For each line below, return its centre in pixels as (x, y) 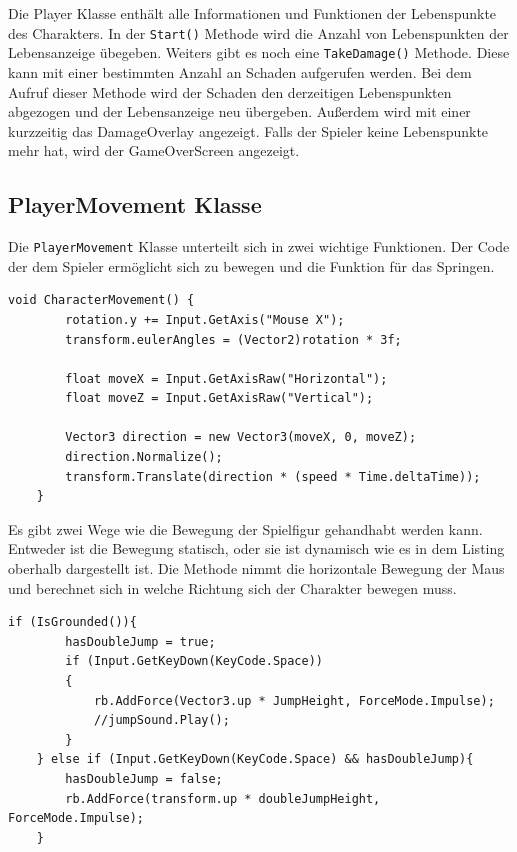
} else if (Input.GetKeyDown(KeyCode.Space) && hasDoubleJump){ (255, 759)
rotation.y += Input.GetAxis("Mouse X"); (205, 319)
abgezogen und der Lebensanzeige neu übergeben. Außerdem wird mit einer (239, 111)
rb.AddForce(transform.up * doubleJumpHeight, (223, 798)
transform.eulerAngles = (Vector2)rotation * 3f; (233, 339)
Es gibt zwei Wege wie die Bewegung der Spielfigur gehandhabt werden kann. (245, 528)
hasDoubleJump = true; (140, 641)
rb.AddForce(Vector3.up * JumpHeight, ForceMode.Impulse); (294, 700)
